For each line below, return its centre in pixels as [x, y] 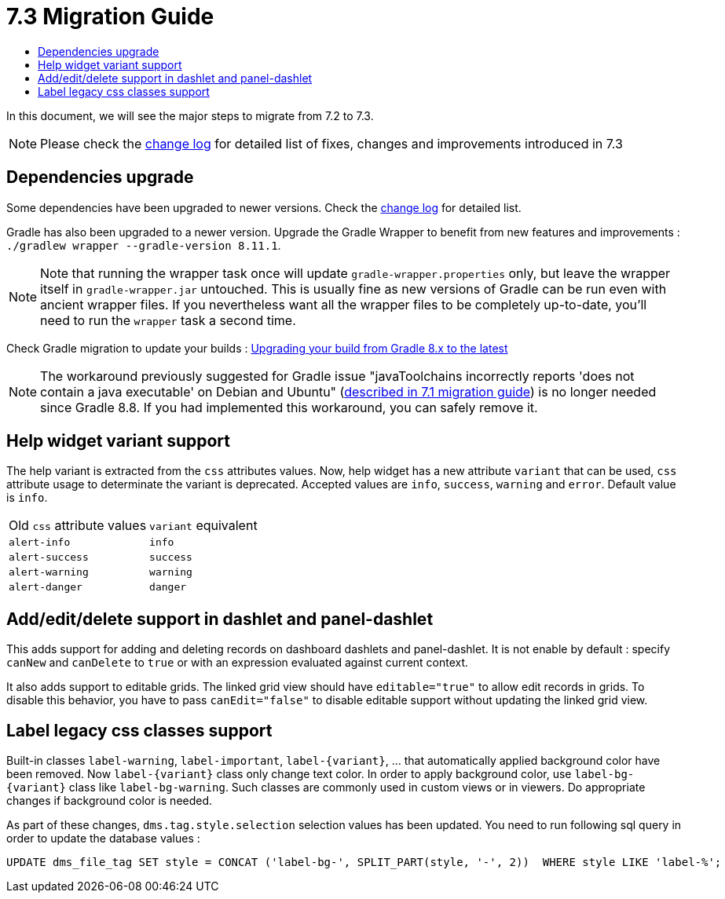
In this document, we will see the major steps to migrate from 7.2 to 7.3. [190, 115]
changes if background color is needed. [110, 801]
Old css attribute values [78, 526]
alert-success [49, 557]
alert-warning [49, 572]
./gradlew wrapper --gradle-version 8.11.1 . [144, 245]
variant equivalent [203, 526]
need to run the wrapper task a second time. [168, 320]
